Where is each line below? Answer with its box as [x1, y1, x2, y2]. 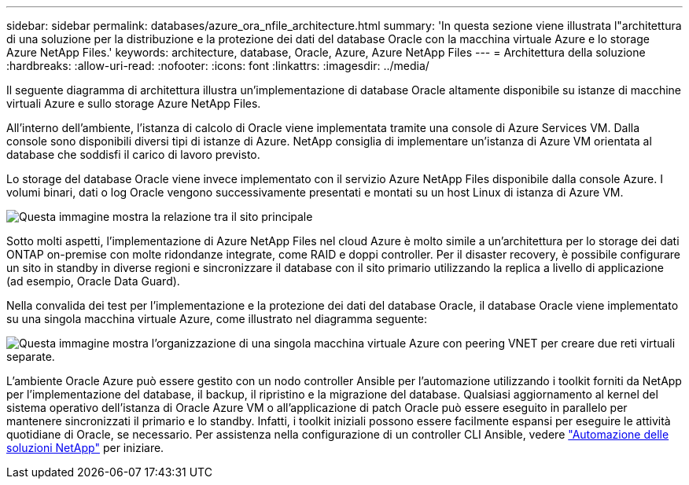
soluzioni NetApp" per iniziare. [6, 441, 164, 454]
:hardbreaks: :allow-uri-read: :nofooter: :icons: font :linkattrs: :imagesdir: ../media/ [6, 59, 429, 72]
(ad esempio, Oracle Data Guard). [6, 274, 180, 288]
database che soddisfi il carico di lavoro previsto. [6, 148, 260, 161]
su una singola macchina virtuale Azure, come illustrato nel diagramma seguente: [6, 312, 428, 325]
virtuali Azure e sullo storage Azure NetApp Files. [6, 97, 261, 110]
